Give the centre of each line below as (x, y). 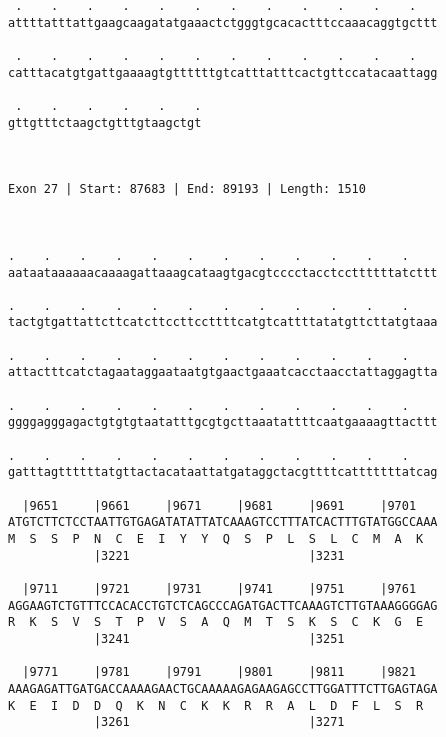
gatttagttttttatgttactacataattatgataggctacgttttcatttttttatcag (223, 472)
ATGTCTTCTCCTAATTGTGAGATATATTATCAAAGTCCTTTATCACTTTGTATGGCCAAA (223, 522)
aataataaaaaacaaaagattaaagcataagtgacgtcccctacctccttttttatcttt (223, 272)
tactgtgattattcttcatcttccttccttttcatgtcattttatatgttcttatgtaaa (223, 322)
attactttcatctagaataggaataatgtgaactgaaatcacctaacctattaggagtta (223, 372)
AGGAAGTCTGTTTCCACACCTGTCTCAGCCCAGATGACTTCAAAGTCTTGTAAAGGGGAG (223, 605)
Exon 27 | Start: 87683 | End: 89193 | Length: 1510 (187, 189)
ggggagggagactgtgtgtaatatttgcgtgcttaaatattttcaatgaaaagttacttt (223, 422)
